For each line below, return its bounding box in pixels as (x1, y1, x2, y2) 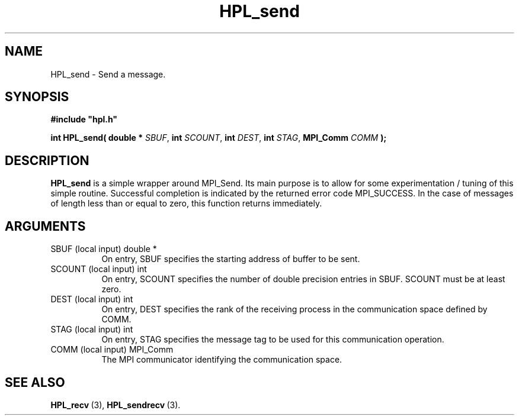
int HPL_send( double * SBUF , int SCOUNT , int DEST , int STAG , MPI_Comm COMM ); (50, 133, 387, 143)
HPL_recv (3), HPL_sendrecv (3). (50, 399, 181, 410)
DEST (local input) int (50, 294, 133, 305)
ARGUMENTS (5, 218, 86, 234)
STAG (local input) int (50, 324, 133, 335)
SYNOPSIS (5, 89, 69, 105)
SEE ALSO (5, 374, 65, 390)
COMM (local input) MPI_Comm (50, 344, 174, 355)
